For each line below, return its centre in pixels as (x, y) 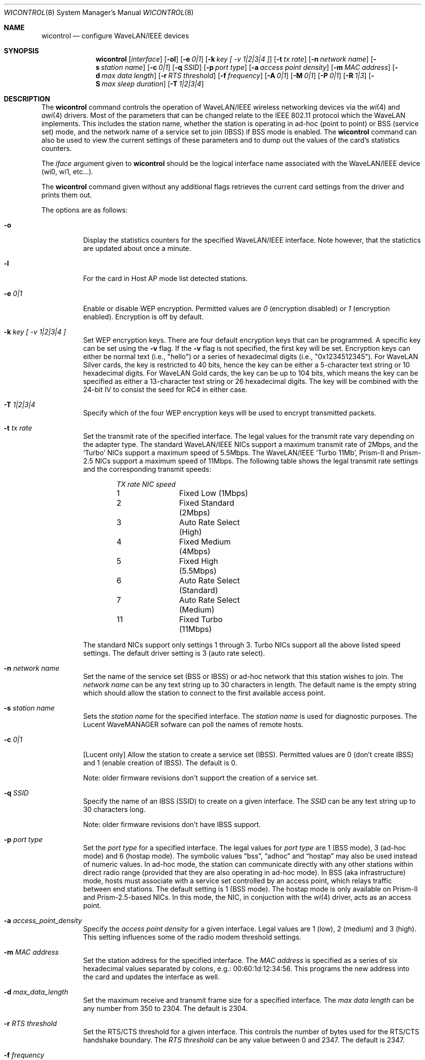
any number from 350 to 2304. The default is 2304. (165, 1008)
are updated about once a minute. (137, 248)
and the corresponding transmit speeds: (147, 469)
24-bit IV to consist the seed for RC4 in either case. (165, 389)
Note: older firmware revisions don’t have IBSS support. (172, 824)
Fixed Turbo (201, 619)
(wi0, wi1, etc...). (67, 172)
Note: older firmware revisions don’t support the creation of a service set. (201, 778)
